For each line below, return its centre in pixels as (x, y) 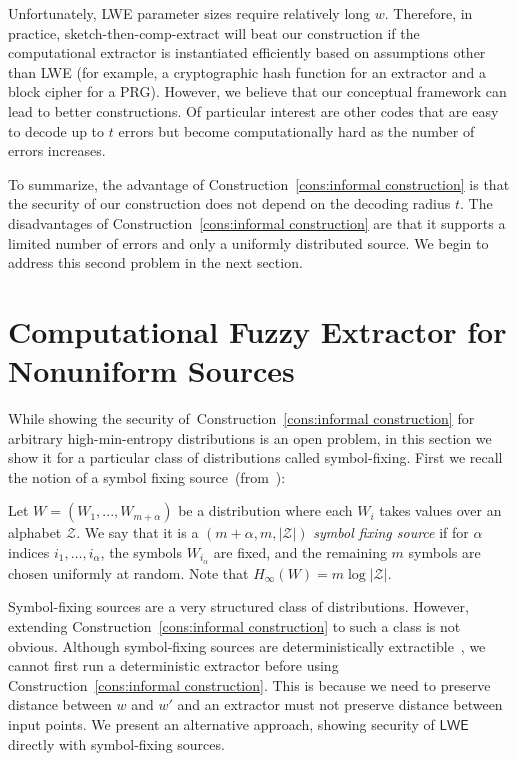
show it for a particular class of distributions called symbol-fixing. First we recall (255, 457)
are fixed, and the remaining (300, 552)
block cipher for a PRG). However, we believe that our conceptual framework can (257, 91)
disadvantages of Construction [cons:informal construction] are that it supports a (257, 222)
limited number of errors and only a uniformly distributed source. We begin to (248, 242)
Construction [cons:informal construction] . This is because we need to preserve (249, 684)
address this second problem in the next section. (155, 262)
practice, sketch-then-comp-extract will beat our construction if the (214, 32)
